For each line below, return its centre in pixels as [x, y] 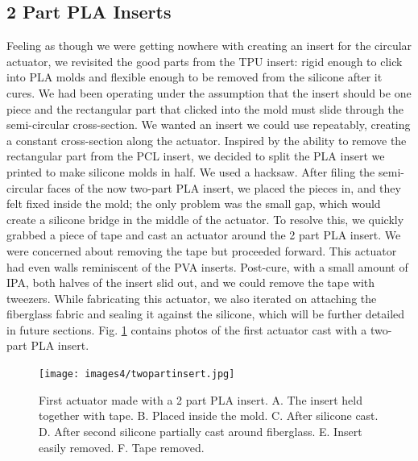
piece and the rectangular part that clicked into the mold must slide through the [205, 108]
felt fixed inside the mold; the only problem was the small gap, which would [194, 204]
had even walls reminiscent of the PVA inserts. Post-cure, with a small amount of [207, 266]
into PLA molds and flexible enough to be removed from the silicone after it [195, 77]
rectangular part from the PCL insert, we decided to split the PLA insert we [196, 156]
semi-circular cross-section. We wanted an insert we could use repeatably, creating [209, 125]
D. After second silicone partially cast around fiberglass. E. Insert [201, 431]
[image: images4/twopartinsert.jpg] [137, 374]
